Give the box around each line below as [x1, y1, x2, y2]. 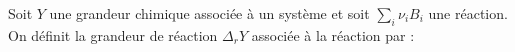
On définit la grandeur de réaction [8, 24, 218, 45]
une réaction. [428, 3, 508, 23]
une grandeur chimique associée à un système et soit [49, 3, 370, 23]
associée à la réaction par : [251, 24, 415, 45]
